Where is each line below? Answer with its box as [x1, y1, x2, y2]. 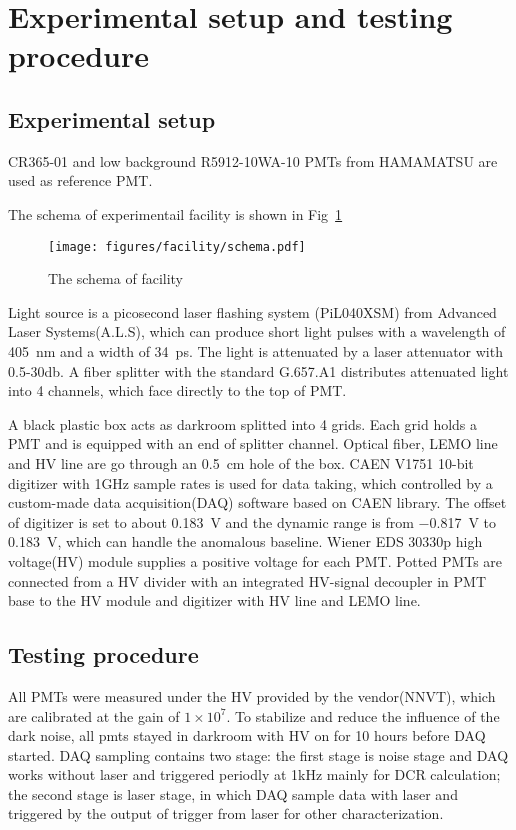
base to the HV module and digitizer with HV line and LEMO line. [8, 590, 421, 611]
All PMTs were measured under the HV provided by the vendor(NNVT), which [8, 685, 496, 706]
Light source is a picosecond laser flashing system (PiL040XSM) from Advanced [8, 301, 497, 322]
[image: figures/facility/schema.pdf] [48, 239, 306, 254]
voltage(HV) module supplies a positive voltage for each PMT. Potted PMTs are [8, 550, 503, 571]
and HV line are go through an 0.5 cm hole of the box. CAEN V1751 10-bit [8, 452, 474, 473]
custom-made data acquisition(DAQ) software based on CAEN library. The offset [8, 492, 507, 513]
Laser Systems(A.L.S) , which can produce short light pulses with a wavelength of [8, 321, 506, 342]
